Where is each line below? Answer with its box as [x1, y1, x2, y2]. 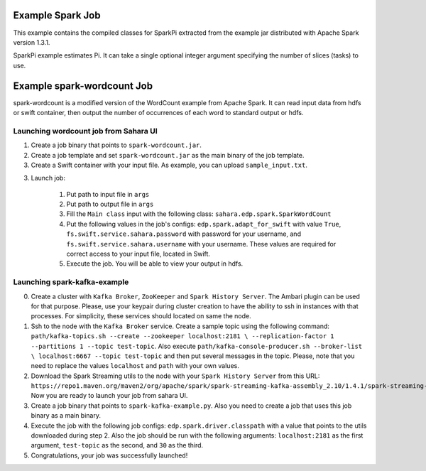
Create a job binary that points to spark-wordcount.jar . [31, 141, 202, 149]
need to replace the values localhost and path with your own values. [31, 362, 239, 370]
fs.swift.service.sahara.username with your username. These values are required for [66, 239, 337, 248]
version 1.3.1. [13, 38, 50, 46]
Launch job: [31, 174, 65, 183]
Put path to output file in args [66, 200, 154, 209]
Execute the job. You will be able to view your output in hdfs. [66, 259, 244, 268]
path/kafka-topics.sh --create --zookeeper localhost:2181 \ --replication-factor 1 [31, 332, 334, 340]
